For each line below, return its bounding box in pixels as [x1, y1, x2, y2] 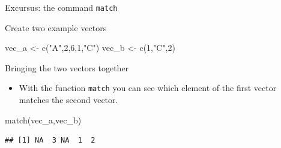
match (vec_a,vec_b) [5, 113, 82, 126]
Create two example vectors [5, 21, 107, 34]
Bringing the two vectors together [5, 61, 129, 74]
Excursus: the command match [5, 1, 118, 13]
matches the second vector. [19, 93, 118, 106]
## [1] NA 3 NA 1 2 [5, 136, 95, 145]
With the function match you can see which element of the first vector [19, 81, 277, 94]
